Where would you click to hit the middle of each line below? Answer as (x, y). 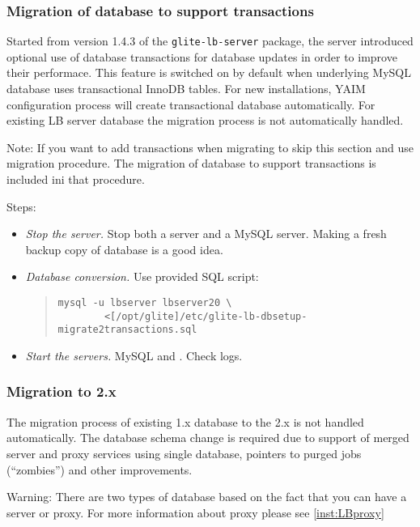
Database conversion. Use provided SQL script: (142, 276)
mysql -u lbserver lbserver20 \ (145, 303)
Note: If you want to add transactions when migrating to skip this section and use (210, 147)
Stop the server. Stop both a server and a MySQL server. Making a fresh (206, 234)
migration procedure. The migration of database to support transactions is (191, 163)
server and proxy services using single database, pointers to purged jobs (184, 453)
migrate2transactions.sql (127, 330)
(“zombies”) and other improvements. (100, 469)
